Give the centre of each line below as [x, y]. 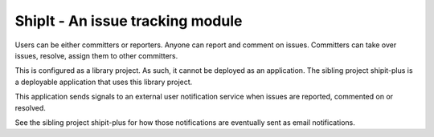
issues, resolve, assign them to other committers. [96, 55]
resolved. [30, 107]
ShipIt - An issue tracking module [129, 21]
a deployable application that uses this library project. [104, 82]
